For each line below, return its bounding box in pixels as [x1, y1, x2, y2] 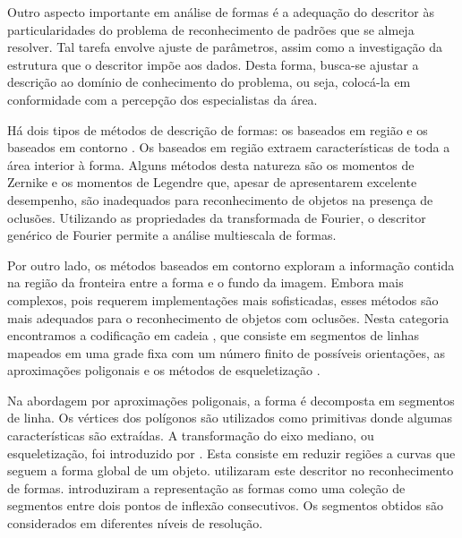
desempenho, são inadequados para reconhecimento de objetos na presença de [7, 190, 433, 209]
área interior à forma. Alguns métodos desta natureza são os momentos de [7, 155, 415, 174]
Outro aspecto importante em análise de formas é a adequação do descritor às [7, 3, 434, 21]
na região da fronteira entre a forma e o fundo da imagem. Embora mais [7, 273, 404, 292]
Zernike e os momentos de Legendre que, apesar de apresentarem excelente [7, 173, 417, 192]
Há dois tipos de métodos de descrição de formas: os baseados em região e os [7, 120, 428, 139]
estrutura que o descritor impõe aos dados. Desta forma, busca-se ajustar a [7, 55, 419, 73]
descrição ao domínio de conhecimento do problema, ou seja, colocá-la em [7, 73, 411, 91]
